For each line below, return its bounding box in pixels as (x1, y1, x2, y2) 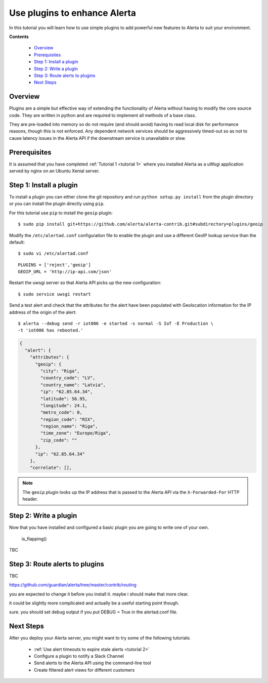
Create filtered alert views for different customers (34, 667, 135, 673)
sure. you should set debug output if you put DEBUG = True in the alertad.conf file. (9, 609, 178, 615)
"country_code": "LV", (40, 375, 96, 381)
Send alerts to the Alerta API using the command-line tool (34, 660, 151, 666)
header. (22, 496, 38, 502)
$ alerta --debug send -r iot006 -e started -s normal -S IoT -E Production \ (18, 321, 214, 326)
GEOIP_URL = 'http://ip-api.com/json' (18, 269, 112, 275)
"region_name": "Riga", (40, 424, 98, 429)
